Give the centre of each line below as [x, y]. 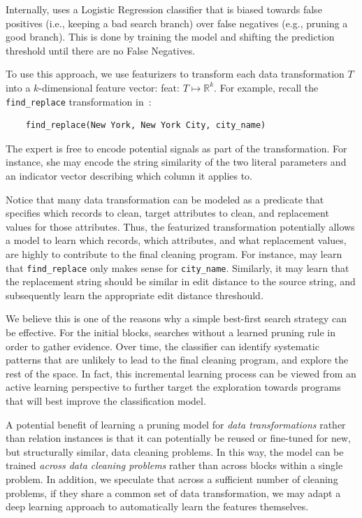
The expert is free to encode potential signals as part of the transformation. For [176, 148]
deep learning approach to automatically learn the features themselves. [157, 506]
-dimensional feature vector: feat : [109, 87]
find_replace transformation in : [79, 101]
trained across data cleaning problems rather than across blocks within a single [174, 465]
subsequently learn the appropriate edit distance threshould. [135, 295]
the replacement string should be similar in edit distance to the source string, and [181, 281]
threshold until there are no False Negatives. [101, 50]
